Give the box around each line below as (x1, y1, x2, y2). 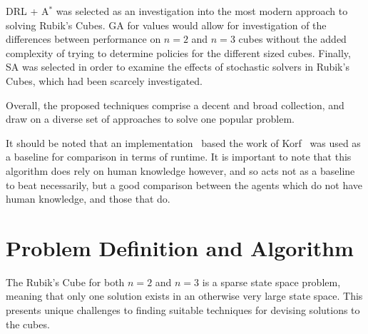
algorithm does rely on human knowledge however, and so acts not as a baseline (6, 163, 355, 178)
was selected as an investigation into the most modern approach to (56, 4, 348, 18)
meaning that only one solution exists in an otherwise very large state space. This (6, 288, 363, 303)
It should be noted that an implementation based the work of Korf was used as (6, 135, 361, 150)
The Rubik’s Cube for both (6, 274, 125, 289)
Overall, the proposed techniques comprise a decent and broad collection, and (6, 97, 344, 112)
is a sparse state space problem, (202, 274, 341, 289)
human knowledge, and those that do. (6, 191, 170, 206)
